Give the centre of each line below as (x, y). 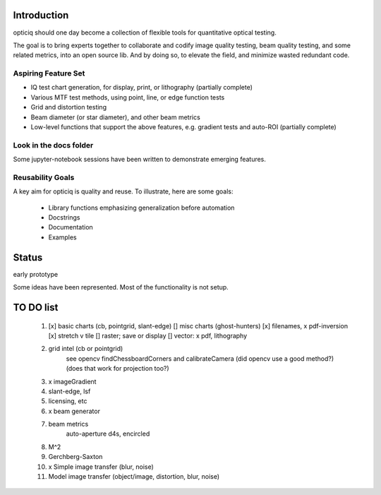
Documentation (71, 227)
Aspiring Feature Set (49, 73)
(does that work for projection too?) (117, 369)
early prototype (36, 274)
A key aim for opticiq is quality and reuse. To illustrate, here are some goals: (123, 191)
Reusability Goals (44, 177)
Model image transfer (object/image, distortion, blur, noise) (134, 477)
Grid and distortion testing (69, 107)
